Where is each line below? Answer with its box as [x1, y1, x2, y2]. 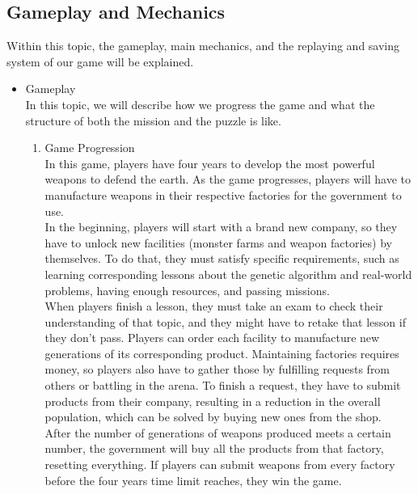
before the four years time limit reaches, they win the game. [44, 471, 342, 488]
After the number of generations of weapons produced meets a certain [44, 424, 391, 441]
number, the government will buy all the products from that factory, [44, 440, 384, 457]
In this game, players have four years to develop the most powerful [44, 154, 375, 171]
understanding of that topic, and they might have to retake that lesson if [44, 313, 406, 330]
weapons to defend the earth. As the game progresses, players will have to [44, 171, 412, 188]
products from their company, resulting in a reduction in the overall [44, 392, 381, 409]
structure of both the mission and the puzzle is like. [25, 112, 281, 129]
